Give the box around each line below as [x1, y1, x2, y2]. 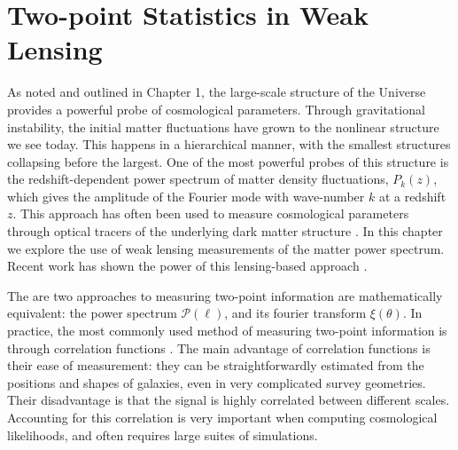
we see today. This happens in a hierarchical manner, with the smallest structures [7, 135, 451, 154]
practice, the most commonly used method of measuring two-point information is [7, 321, 447, 340]
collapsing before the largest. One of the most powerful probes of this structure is [7, 152, 449, 170]
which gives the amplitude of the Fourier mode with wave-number [7, 186, 365, 205]
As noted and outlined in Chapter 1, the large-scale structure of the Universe [7, 83, 426, 101]
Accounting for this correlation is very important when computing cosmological [7, 408, 438, 426]
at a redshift [378, 186, 446, 205]
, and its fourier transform [224, 304, 367, 322]
